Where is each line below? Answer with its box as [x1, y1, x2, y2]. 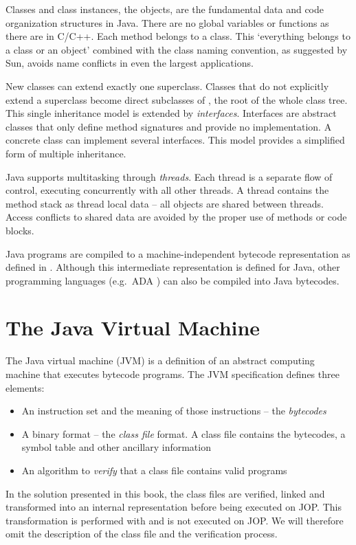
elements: [5, 380, 45, 394]
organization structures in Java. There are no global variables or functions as [5, 15, 329, 30]
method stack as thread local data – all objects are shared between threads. [5, 196, 324, 210]
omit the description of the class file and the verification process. [5, 526, 278, 541]
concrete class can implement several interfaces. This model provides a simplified [5, 133, 345, 147]
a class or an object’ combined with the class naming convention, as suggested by [5, 42, 348, 56]
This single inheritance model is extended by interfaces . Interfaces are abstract [5, 106, 337, 120]
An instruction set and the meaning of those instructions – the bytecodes [21, 403, 326, 418]
